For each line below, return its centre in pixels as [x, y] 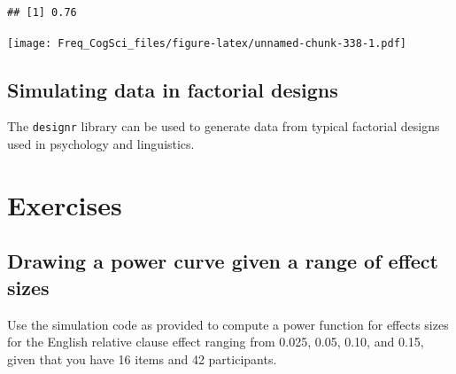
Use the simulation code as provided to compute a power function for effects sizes [228, 324]
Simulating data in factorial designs [173, 89]
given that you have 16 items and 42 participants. [142, 358]
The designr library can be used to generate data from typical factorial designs [224, 126]
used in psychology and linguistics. [101, 144]
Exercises [65, 204]
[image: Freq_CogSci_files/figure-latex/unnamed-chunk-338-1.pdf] [207, 43]
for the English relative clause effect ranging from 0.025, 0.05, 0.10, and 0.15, [216, 342]
